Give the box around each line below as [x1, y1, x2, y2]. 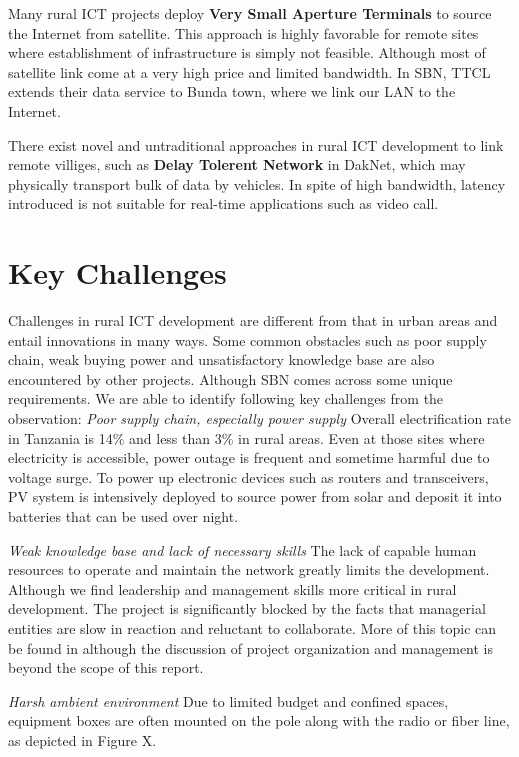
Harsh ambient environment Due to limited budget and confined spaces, [8, 690, 449, 711]
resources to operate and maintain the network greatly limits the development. [8, 559, 490, 580]
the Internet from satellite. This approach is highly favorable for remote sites [8, 22, 479, 43]
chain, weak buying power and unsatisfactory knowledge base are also [8, 349, 435, 370]
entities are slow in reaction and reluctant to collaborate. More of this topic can [8, 617, 497, 638]
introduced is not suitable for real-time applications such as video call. [8, 193, 439, 214]
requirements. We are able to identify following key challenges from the [8, 388, 444, 409]
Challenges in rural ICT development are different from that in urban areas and [8, 310, 498, 331]
